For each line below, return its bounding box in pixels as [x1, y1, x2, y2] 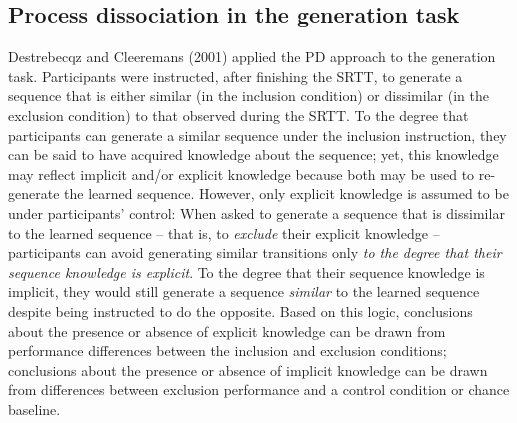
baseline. [8, 398, 61, 419]
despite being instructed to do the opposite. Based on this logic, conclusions [8, 300, 473, 321]
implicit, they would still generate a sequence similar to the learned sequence [8, 281, 480, 302]
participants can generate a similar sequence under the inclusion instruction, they [8, 124, 507, 145]
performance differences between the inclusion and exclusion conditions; [8, 340, 447, 361]
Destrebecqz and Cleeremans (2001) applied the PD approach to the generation [8, 46, 496, 67]
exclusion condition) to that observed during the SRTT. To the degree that [8, 104, 469, 125]
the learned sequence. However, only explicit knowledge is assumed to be [64, 183, 509, 204]
